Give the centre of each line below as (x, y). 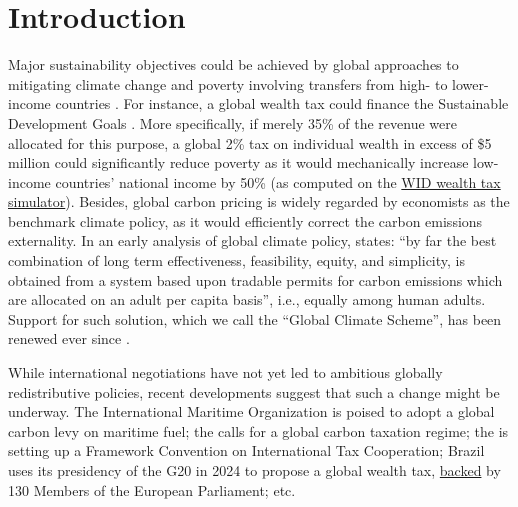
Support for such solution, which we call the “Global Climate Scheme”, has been (255, 318)
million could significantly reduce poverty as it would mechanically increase (238, 162)
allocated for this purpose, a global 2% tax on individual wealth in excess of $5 (250, 142)
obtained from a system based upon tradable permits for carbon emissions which (255, 279)
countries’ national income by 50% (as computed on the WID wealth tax (278, 181)
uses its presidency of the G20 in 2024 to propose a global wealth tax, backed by (254, 470)
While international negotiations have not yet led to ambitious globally (225, 372)
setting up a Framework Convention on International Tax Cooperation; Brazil (246, 450)
